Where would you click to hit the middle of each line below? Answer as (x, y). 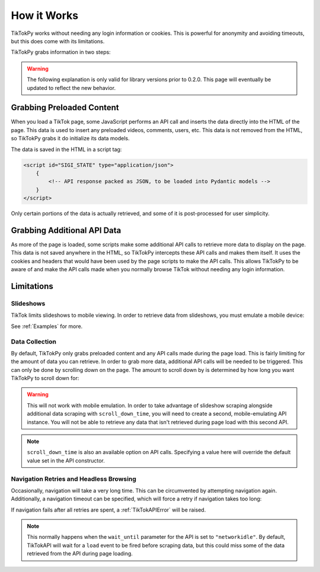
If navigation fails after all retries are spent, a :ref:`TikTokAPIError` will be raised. (108, 510)
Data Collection (33, 342)
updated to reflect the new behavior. (71, 88)
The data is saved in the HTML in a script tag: (66, 149)
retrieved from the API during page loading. (80, 554)
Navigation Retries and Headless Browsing (73, 478)
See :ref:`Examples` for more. (47, 326)
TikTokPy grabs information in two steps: (61, 52)
